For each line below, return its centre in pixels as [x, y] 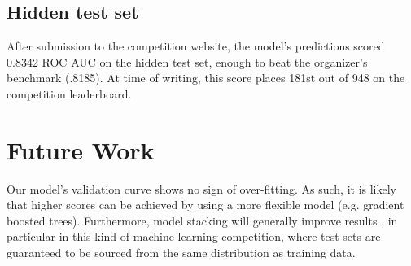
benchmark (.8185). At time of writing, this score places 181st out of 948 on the [206, 78]
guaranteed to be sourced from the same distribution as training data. [181, 253]
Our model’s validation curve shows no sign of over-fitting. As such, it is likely [201, 188]
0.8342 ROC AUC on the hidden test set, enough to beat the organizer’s [187, 61]
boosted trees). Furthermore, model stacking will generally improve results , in [202, 220]
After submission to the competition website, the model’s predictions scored [196, 46]
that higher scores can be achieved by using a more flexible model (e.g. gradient [205, 205]
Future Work [81, 149]
